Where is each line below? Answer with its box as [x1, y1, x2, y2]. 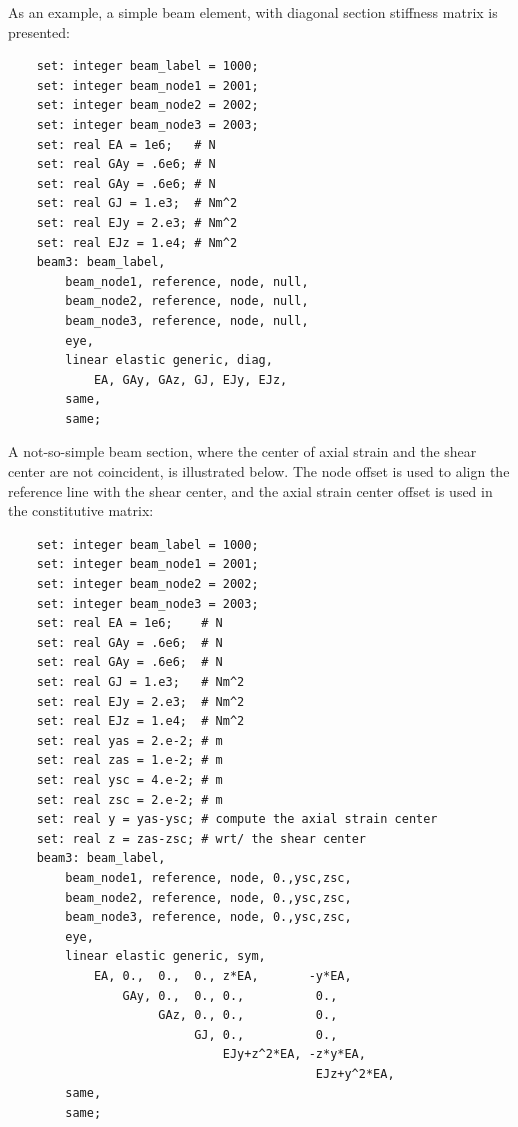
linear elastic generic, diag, [65, 353, 273, 368]
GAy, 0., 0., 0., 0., [122, 988, 338, 1003]
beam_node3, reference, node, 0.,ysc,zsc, [65, 910, 352, 925]
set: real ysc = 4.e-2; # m [36, 772, 223, 787]
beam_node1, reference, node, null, [65, 274, 309, 289]
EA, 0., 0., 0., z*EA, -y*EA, [93, 968, 352, 983]
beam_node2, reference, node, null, [65, 294, 309, 309]
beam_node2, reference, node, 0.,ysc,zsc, [65, 890, 352, 905]
